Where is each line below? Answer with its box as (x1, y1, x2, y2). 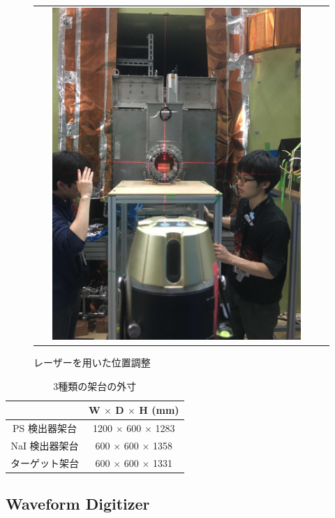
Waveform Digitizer (6, 493, 150, 515)
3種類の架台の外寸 (53, 378, 137, 393)
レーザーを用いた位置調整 (33, 355, 151, 370)
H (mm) (139, 403, 179, 417)
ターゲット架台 (10, 455, 79, 470)
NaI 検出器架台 (10, 438, 79, 452)
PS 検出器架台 (13, 421, 77, 436)
